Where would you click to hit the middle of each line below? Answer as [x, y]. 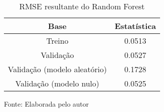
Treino [57, 41]
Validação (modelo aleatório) [57, 69]
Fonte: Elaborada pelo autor [46, 104]
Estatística [135, 26]
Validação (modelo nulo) [57, 83]
